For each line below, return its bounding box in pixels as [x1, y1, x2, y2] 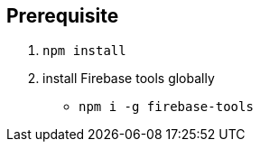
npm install [42, 43, 126, 59]
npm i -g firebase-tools [79, 99, 254, 115]
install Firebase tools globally [42, 70, 215, 87]
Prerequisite [6, 5, 119, 27]
